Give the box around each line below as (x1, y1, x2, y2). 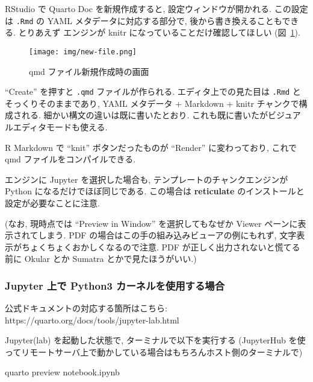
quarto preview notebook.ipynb (5, 366, 120, 378)
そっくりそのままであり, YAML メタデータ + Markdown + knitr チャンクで (5, 97, 299, 109)
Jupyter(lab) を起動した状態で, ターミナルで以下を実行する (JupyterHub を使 (5, 334, 306, 346)
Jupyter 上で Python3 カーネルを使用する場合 (5, 278, 225, 293)
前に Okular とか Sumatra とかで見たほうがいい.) (5, 252, 197, 265)
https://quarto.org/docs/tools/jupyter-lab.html (5, 313, 179, 326)
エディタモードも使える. (13, 120, 108, 133)
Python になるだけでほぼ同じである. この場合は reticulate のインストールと (5, 185, 305, 197)
